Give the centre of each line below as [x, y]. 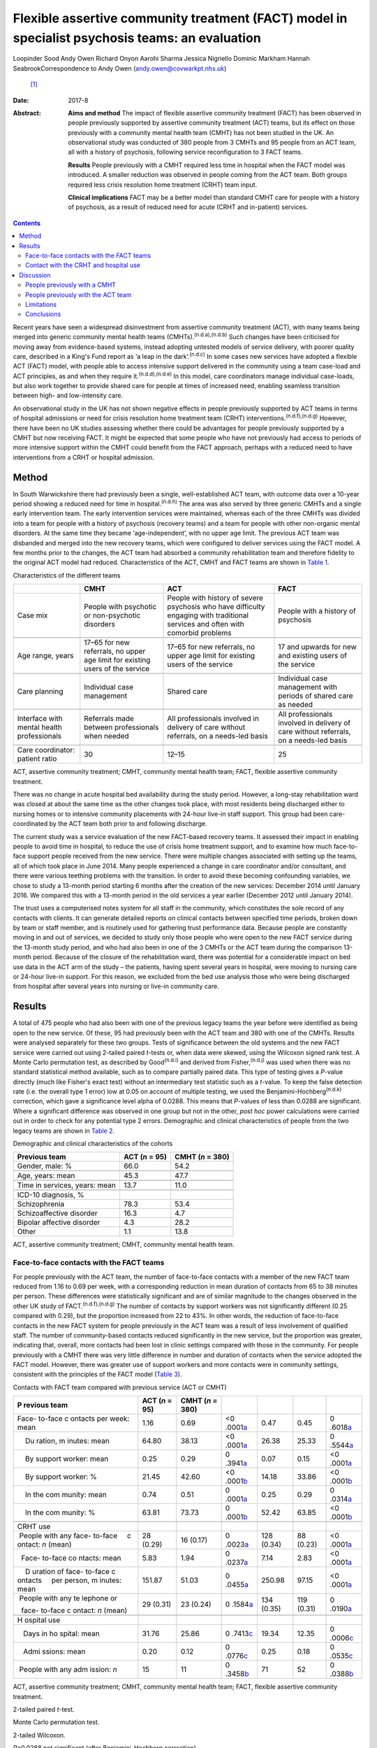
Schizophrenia [41, 1204]
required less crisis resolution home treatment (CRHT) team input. [163, 185]
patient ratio [37, 759]
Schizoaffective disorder [57, 1213]
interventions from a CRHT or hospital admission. [84, 457]
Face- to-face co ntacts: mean [71, 1558]
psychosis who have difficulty [216, 607]
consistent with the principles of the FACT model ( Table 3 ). [97, 1375]
